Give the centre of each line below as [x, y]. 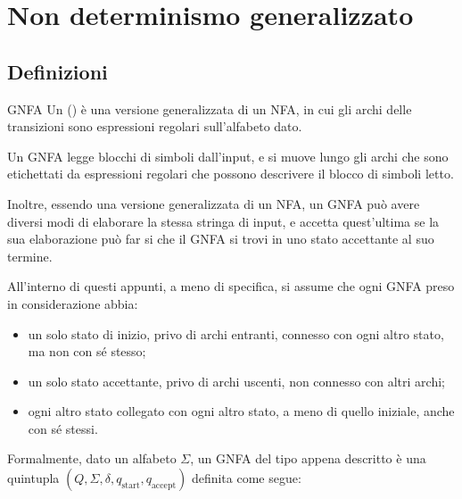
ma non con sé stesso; [87, 351]
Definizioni [58, 71]
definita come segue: [246, 478]
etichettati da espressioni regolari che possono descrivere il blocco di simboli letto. [231, 174]
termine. [30, 256]
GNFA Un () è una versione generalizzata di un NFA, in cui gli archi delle [210, 108]
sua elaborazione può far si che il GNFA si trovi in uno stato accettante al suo [221, 239]
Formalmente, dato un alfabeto [92, 458]
